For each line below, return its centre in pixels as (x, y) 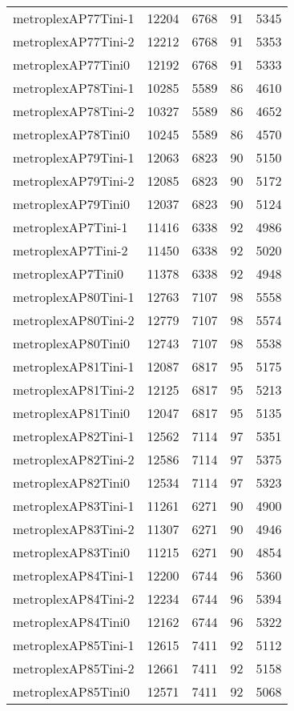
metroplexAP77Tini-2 (74, 41)
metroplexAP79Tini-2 (74, 181)
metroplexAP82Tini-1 (74, 436)
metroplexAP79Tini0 (72, 204)
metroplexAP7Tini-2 (70, 250)
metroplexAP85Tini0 (72, 691)
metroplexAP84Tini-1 (74, 575)
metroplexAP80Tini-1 (74, 297)
